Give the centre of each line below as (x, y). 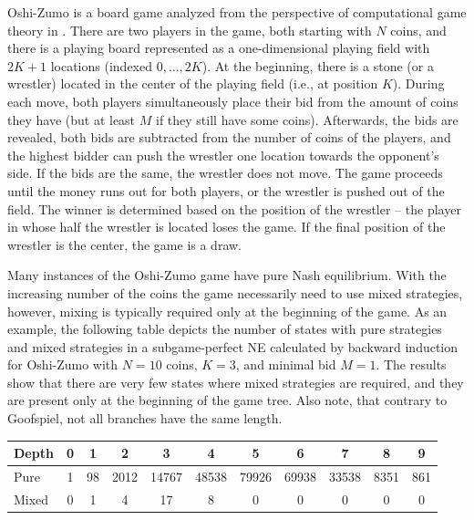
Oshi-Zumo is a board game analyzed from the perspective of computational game (237, 12)
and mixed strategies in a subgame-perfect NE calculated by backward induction (233, 346)
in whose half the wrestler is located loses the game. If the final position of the (227, 227)
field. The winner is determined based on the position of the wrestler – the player (234, 208)
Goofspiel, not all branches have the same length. (145, 418)
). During (418, 83)
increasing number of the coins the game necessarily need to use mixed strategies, (235, 292)
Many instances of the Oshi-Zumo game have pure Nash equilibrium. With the (227, 275)
